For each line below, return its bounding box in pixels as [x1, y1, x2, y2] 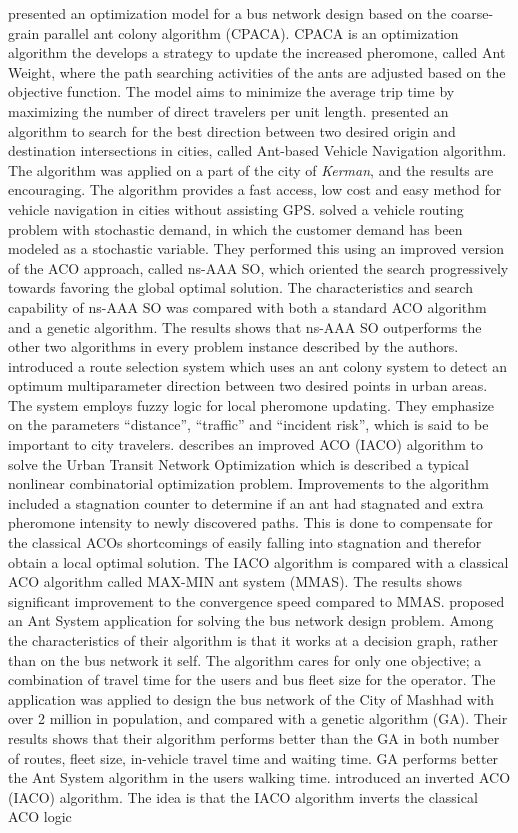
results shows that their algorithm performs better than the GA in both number [8, 727, 500, 748]
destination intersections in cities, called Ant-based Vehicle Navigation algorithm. [8, 140, 507, 161]
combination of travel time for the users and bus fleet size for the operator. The [8, 669, 496, 690]
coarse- [450, 3, 494, 23]
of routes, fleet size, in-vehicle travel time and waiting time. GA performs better [8, 747, 499, 768]
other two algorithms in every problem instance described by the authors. [8, 336, 459, 357]
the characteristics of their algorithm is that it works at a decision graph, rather [8, 630, 498, 650]
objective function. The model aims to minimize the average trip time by [8, 81, 455, 102]
